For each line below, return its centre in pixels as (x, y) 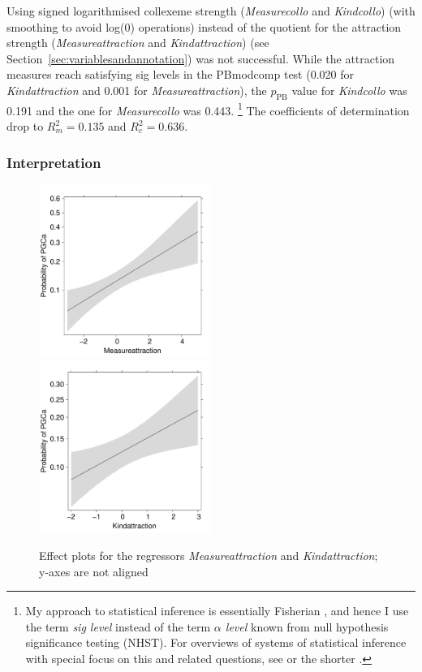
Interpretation (54, 162)
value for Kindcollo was (349, 90)
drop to (25, 126)
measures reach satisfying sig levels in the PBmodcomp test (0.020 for (180, 74)
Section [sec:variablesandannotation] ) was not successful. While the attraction (201, 58)
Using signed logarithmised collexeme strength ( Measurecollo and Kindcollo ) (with (211, 11)
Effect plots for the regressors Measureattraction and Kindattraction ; (209, 556)
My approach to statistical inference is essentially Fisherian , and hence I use (217, 611)
